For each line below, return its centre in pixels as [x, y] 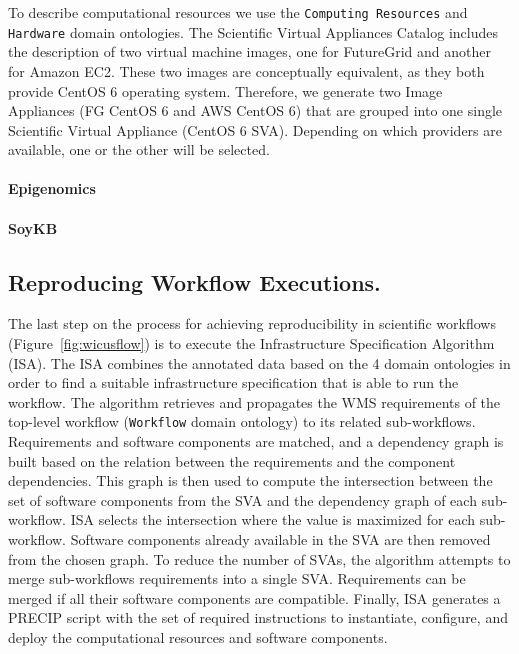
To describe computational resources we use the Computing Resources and [238, 12]
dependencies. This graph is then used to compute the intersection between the [250, 480]
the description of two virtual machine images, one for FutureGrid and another [249, 51]
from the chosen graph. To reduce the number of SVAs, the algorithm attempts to [259, 558]
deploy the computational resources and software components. [198, 637]
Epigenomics [52, 188]
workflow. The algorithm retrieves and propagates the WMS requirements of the [254, 401]
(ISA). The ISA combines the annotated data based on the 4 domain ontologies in [259, 362]
